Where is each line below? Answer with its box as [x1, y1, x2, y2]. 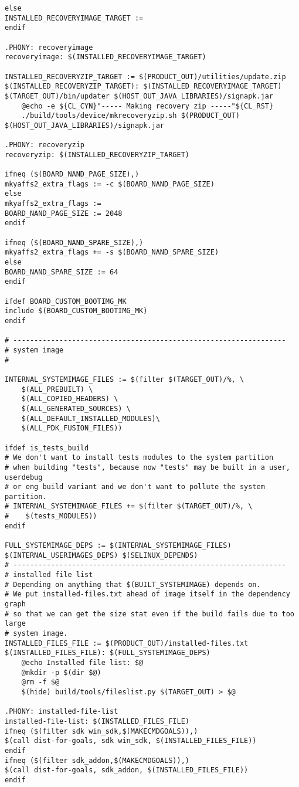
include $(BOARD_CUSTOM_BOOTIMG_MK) [5, 307, 148, 316]
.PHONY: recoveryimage [5, 43, 93, 52]
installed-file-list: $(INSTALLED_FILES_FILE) [5, 717, 189, 725]
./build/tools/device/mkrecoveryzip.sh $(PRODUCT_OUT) [21, 111, 240, 120]
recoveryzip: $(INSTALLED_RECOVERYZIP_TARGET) [5, 150, 189, 159]
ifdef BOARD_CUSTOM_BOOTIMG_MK [5, 297, 127, 306]
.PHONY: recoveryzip [5, 141, 85, 150]
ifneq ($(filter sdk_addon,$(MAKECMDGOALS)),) [5, 756, 189, 765]
